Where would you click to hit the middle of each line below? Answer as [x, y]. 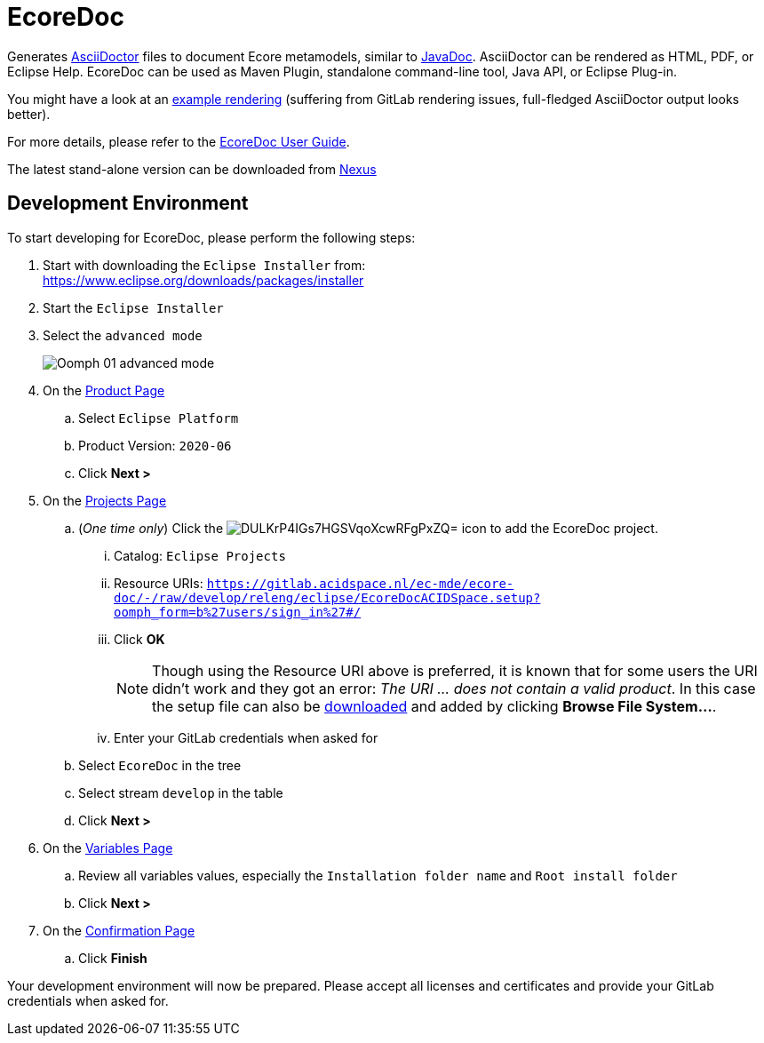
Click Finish [113, 958]
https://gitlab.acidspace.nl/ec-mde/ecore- [360, 583]
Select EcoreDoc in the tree [160, 765]
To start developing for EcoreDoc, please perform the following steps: [211, 237]
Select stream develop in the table [181, 792]
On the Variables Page [108, 848]
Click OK [139, 639]
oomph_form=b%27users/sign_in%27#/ [238, 612]
